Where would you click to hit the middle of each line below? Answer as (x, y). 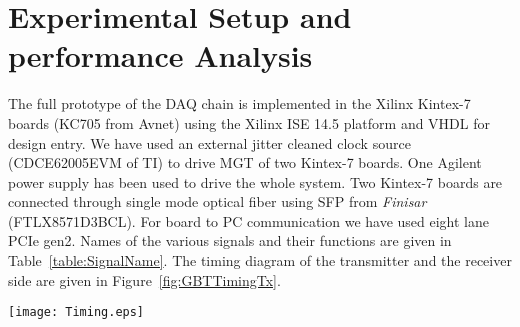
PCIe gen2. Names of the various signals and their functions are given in (230, 240)
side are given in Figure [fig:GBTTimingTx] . (144, 279)
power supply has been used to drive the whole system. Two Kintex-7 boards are (255, 181)
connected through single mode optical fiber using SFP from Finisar (217, 201)
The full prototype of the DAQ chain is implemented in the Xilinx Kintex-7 (239, 103)
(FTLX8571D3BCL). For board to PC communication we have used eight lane (248, 220)
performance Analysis (160, 55)
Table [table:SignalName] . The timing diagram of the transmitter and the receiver (260, 260)
